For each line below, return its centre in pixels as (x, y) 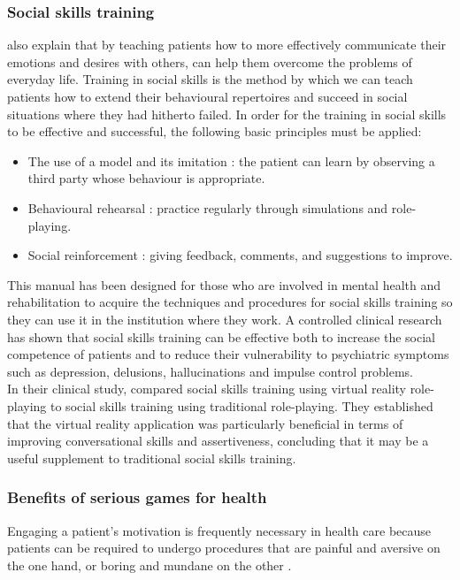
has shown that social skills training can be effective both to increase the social (221, 336)
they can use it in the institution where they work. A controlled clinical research (225, 319)
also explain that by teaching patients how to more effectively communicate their (227, 45)
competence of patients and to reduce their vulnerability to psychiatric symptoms (228, 354)
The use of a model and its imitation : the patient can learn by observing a (231, 160)
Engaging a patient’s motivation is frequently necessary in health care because (219, 530)
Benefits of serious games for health (137, 497)
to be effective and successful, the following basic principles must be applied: (215, 131)
